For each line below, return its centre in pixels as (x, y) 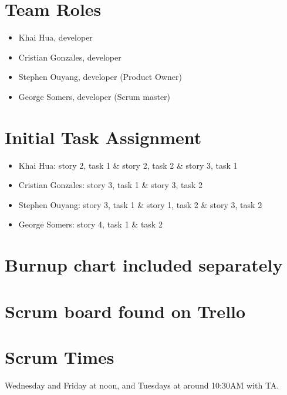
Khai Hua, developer (55, 37)
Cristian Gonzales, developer (70, 57)
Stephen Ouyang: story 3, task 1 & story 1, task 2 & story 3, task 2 (140, 204)
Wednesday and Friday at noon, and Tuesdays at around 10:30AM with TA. (142, 385)
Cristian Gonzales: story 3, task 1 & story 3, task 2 (111, 185)
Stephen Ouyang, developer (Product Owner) (100, 77)
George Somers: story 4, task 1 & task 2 (90, 224)
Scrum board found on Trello (125, 311)
